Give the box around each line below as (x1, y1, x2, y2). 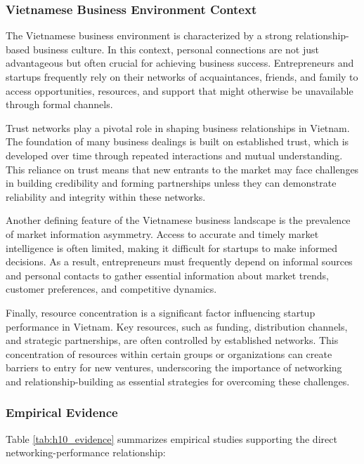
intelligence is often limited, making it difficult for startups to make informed (6, 240, 338, 255)
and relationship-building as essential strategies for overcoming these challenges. (6, 373, 350, 388)
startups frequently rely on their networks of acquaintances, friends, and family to (6, 69, 358, 84)
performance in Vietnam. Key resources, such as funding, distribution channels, (6, 319, 348, 333)
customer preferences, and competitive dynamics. (6, 281, 217, 296)
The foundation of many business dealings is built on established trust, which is (6, 134, 349, 149)
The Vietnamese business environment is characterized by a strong (6, 28, 292, 43)
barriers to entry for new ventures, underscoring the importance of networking (6, 360, 342, 375)
